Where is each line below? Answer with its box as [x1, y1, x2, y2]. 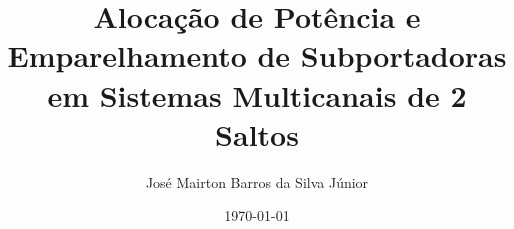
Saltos [215, 113, 299, 154]
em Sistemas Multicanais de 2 [47, 74, 467, 115]
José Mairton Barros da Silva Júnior [145, 171, 369, 192]
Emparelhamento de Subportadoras [7, 35, 507, 76]
